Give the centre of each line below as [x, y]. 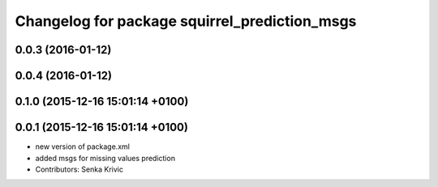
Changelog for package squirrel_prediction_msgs [186, 21]
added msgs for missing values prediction [105, 158]
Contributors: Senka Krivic [79, 169]
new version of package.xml [82, 147]
